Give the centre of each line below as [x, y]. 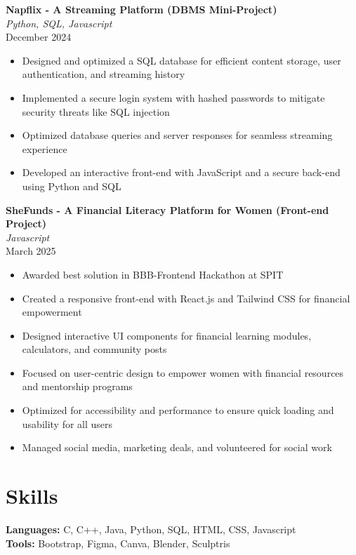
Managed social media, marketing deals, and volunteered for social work [177, 447]
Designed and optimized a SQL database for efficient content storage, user [182, 60]
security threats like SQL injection [96, 111]
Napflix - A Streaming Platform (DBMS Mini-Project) [141, 9]
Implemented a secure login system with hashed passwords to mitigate [173, 97]
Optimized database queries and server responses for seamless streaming [177, 135]
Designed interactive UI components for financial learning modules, [167, 335]
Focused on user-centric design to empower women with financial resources [183, 372]
